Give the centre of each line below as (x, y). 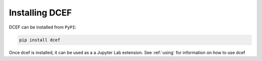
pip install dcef (40, 40)
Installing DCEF (41, 13)
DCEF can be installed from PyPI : (43, 27)
